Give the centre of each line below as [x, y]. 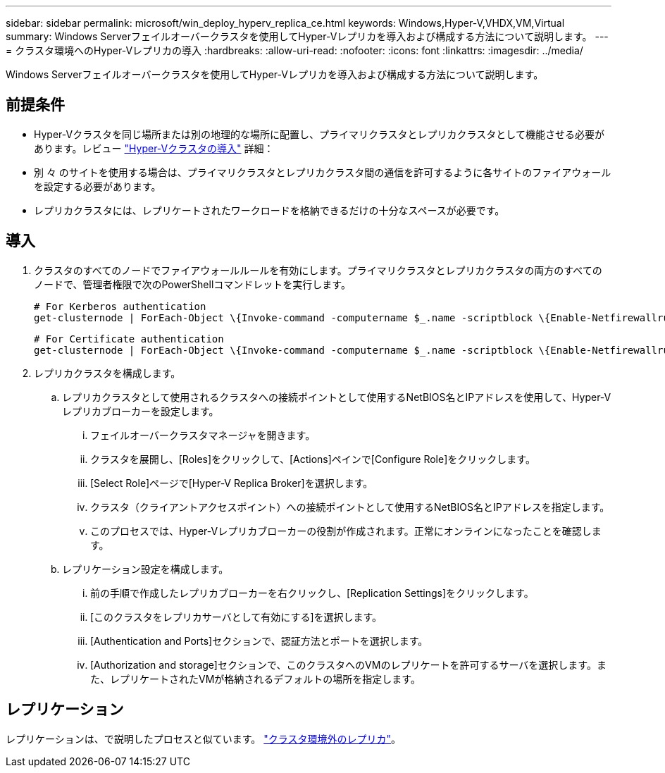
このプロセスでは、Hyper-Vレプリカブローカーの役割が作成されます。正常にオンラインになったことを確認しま [346, 531]
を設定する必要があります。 [98, 186]
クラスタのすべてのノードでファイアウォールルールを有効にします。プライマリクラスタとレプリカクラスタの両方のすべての [318, 270]
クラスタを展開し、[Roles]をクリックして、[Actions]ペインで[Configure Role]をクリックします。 [313, 459]
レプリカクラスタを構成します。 [107, 373]
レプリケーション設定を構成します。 [145, 569]
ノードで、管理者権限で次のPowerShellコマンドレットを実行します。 [192, 284]
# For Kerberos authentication [120, 306]
